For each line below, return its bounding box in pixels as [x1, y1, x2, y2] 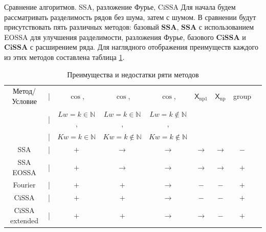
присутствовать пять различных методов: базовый [4, 22, 159, 32]
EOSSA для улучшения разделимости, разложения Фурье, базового [4, 31, 214, 42]
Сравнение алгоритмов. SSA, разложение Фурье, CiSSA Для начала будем [4, 2, 236, 12]
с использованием [198, 22, 254, 32]
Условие [12, 96, 37, 106]
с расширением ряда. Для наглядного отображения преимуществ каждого [30, 41, 259, 52]
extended [10, 215, 38, 225]
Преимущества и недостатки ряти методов [67, 69, 199, 79]
